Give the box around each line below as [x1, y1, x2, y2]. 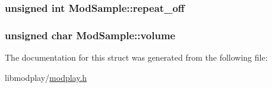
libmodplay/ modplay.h [5, 71, 87, 83]
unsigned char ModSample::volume [5, 27, 176, 42]
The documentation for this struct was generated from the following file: [5, 51, 268, 64]
